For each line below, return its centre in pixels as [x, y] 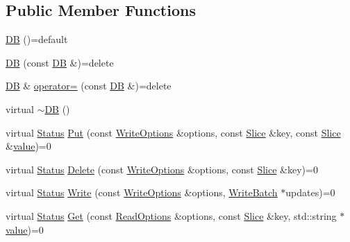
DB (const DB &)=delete [60, 62]
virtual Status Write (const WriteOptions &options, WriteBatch [142, 192]
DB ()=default [37, 39]
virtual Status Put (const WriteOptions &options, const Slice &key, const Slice [173, 132]
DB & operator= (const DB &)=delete [89, 86]
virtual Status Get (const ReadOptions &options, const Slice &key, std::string [171, 215]
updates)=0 [310, 192]
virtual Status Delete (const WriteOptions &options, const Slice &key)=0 [162, 169]
